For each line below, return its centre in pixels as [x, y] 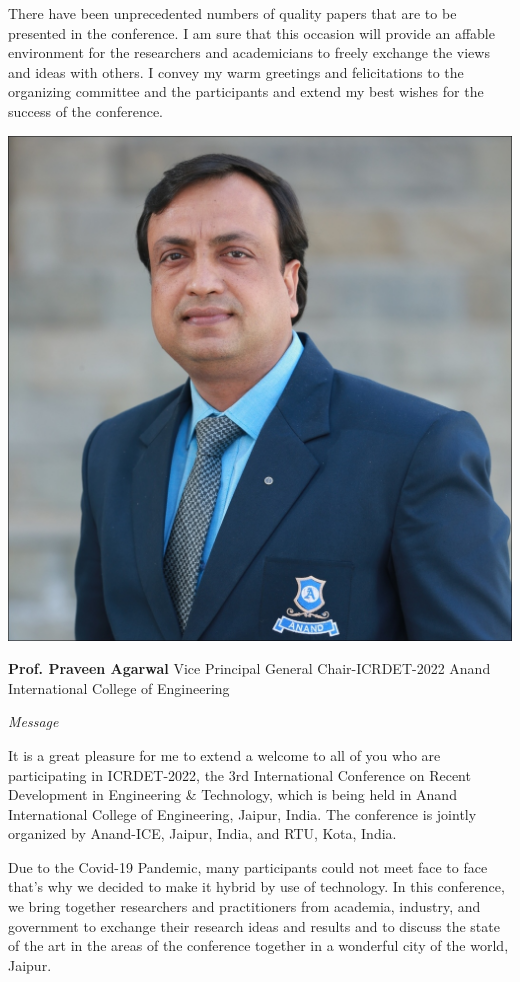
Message [33, 721]
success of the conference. [86, 110]
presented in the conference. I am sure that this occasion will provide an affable [251, 32]
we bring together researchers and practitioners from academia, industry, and [244, 906]
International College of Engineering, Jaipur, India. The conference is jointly [242, 813]
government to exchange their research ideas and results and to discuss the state [254, 925]
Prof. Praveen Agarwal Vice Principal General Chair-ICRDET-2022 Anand [249, 668]
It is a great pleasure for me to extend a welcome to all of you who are [224, 754]
